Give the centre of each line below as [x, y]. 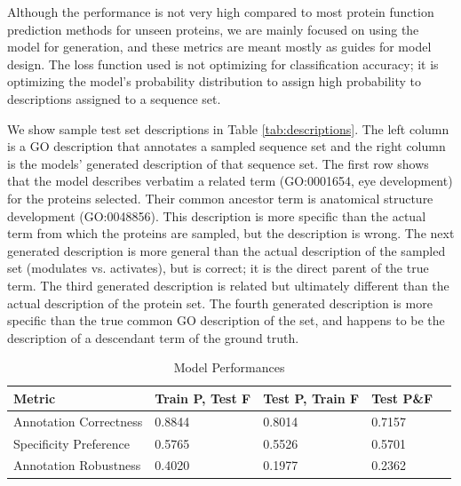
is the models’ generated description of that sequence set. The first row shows [218, 163]
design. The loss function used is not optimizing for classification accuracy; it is [223, 64]
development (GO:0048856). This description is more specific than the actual [217, 215]
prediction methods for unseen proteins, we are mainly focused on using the [213, 29]
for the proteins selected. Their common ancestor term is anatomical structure [220, 198]
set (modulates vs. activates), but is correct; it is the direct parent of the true [218, 268]
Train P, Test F [203, 398]
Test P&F [402, 398]
